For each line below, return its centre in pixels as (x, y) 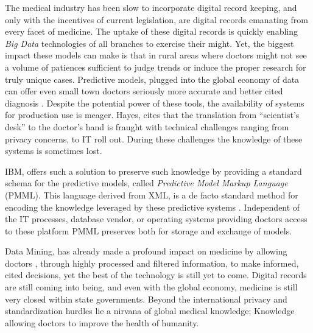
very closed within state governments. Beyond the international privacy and (146, 299)
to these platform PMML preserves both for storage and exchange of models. (149, 230)
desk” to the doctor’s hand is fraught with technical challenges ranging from (147, 126)
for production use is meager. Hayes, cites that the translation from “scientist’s (152, 115)
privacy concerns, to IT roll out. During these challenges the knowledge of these (154, 138)
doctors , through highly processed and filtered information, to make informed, (152, 263)
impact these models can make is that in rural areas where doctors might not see (156, 55)
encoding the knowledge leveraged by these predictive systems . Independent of (153, 207)
